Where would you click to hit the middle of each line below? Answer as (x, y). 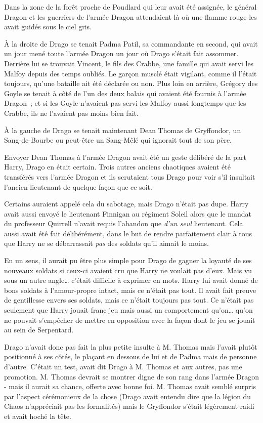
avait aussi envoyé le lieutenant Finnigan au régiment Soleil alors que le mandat (128, 213)
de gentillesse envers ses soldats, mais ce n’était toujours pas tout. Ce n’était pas (129, 300)
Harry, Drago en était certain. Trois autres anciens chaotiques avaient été (117, 167)
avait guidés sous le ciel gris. (48, 27)
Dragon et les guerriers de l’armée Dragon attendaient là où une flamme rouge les (130, 16)
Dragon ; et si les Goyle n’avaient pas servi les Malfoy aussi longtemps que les (125, 103)
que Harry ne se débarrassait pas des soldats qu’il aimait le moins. (107, 243)
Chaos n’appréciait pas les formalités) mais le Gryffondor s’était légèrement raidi (129, 406)
